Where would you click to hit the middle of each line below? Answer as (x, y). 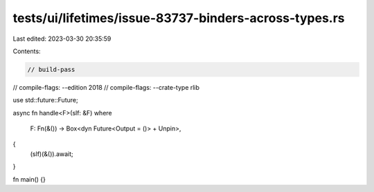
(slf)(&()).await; (52, 154)
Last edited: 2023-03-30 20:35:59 (62, 39)
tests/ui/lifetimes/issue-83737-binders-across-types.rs (179, 18)
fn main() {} (29, 179)
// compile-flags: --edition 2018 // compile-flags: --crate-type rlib (106, 87)
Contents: (27, 51)
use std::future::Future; (46, 100)
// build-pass (51, 69)
